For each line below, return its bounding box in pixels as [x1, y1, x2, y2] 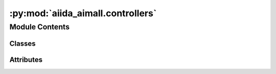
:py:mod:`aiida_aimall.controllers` [9, 8, 157, 19]
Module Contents [9, 22, 70, 31]
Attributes [9, 55, 43, 64]
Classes [9, 39, 36, 48]
